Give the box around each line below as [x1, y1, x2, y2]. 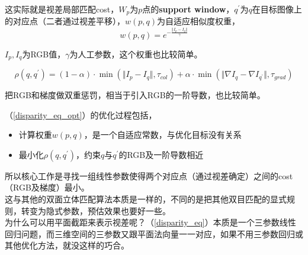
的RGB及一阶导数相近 [118, 148, 204, 160]
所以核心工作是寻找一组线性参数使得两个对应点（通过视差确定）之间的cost [5, 169, 293, 182]
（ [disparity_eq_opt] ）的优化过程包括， [5, 108, 157, 121]
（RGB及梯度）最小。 [5, 181, 89, 193]
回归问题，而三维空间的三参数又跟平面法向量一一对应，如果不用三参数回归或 [5, 227, 303, 240]
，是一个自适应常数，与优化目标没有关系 [84, 128, 242, 141]
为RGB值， [22, 47, 66, 60]
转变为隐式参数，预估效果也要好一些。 [21, 204, 171, 217]
